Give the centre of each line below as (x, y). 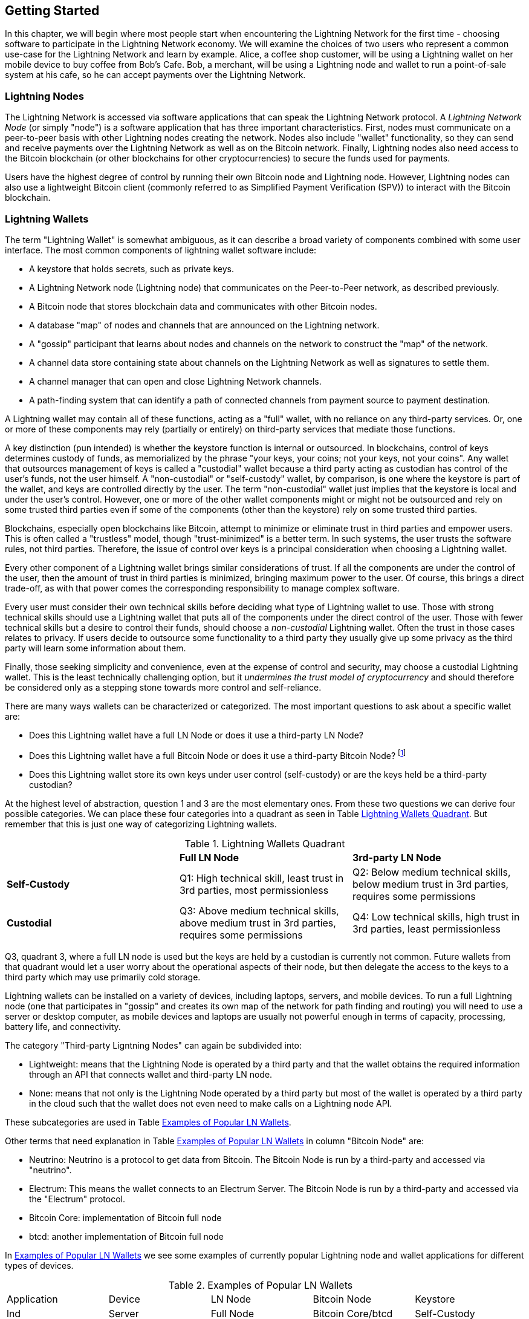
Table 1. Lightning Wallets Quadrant (265, 843)
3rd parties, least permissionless (426, 929)
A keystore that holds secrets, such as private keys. (132, 269)
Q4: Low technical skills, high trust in (436, 917)
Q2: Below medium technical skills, (431, 872)
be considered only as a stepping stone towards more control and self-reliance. (163, 687)
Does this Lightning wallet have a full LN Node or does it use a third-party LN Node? (196, 735)
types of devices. (39, 1265)
